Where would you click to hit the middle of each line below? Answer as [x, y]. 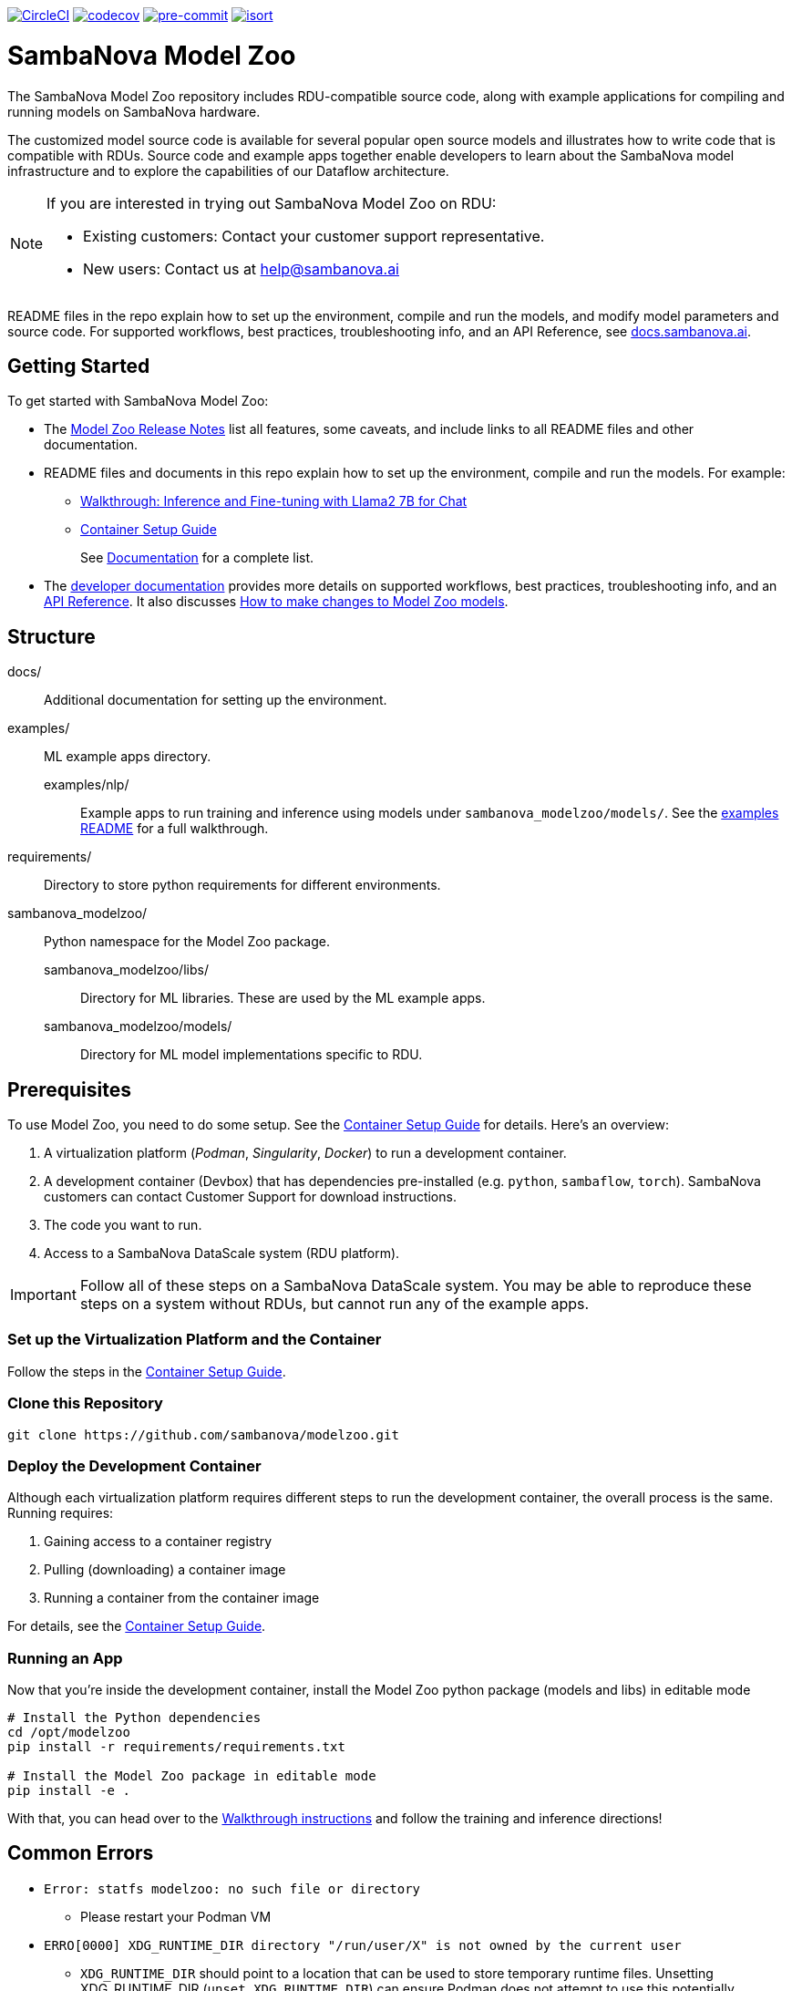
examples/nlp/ [87, 785]
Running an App [65, 1658]
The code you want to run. [123, 1225]
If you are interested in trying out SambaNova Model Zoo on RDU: [272, 203]
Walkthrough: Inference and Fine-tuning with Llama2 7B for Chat [274, 501]
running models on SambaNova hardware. [134, 111]
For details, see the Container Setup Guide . [137, 1626]
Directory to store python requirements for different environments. [242, 885]
